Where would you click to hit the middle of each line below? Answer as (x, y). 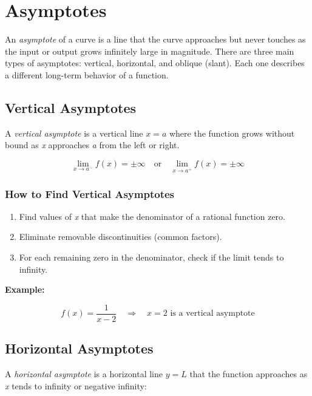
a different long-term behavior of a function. (87, 74)
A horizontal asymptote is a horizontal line (84, 374)
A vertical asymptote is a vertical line (74, 133)
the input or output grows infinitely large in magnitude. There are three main (150, 51)
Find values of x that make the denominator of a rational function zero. (152, 216)
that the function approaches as (249, 374)
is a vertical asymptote (212, 314)
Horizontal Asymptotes (79, 348)
